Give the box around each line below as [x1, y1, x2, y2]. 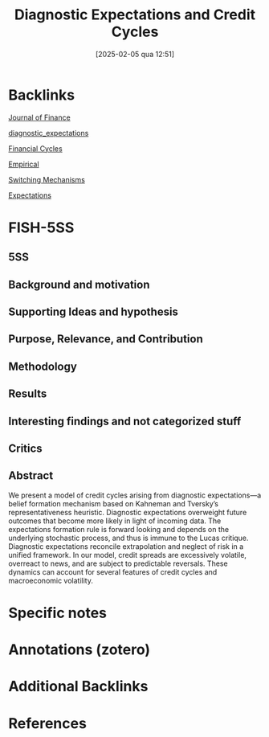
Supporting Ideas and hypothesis [8, 305, 179, 319]
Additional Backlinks [8, 678, 149, 696]
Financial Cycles [8, 143, 63, 154]
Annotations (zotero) [8, 641, 151, 659]
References [8, 714, 87, 732]
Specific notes [8, 604, 107, 622]
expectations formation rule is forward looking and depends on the [8, 524, 230, 534]
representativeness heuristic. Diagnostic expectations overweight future [8, 507, 247, 517]
